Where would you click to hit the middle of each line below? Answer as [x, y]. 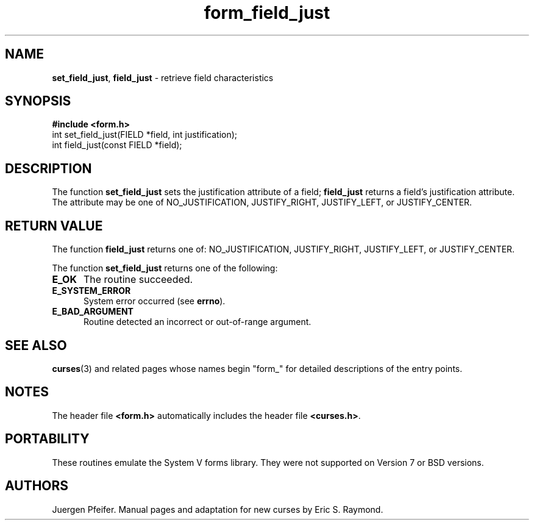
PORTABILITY [47, 439]
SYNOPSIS [38, 101]
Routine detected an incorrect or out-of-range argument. [198, 322]
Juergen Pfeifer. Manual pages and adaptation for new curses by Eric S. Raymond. [218, 509]
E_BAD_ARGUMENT [93, 312]
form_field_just [267, 13]
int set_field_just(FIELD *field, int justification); [145, 135]
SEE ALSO [36, 345]
